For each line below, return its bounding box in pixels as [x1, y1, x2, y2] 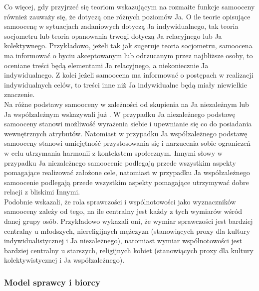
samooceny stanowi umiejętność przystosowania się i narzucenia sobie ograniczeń [4, 138, 251, 148]
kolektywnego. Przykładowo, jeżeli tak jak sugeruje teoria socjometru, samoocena [4, 40, 253, 51]
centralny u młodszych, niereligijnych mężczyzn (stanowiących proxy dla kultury [4, 225, 251, 236]
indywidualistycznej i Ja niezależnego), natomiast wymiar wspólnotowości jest [4, 235, 242, 246]
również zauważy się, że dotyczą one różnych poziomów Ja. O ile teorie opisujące [4, 11, 251, 21]
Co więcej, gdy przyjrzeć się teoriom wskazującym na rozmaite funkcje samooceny [4, 1, 255, 11]
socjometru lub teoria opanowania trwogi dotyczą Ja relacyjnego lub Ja [4, 30, 222, 41]
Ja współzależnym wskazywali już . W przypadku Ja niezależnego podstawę [4, 108, 236, 119]
